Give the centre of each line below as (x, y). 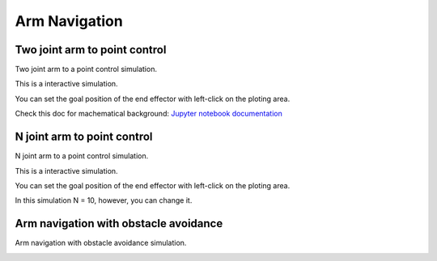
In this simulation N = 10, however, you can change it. (104, 200)
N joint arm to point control (84, 137)
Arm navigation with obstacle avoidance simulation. (101, 243)
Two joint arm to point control (91, 50)
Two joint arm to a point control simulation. (86, 69)
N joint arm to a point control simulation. (82, 156)
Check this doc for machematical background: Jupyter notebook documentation (148, 114)
